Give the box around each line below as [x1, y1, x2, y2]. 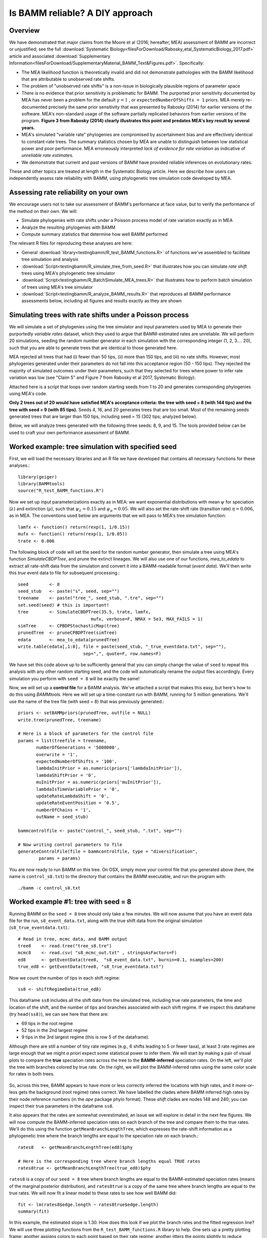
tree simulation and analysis [21, 257, 79, 262]
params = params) [39, 856, 81, 861]
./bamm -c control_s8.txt [18, 885, 81, 891]
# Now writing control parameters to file [18, 842, 123, 847]
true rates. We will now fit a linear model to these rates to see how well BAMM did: [9, 1190, 177, 1196]
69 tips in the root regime [21, 1020, 73, 1026]
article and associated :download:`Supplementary [9, 53, 111, 59]
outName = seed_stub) [36, 814, 89, 820]
